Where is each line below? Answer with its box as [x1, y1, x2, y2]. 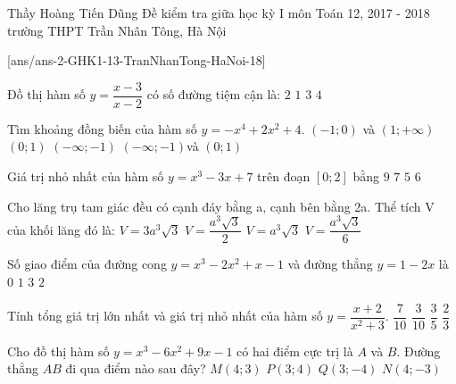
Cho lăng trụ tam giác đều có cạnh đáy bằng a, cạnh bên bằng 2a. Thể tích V [7, 196, 435, 215]
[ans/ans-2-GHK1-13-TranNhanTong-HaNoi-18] [7, 51, 266, 70]
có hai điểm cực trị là [236, 341, 353, 360]
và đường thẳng [287, 255, 373, 273]
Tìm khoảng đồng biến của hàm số [7, 119, 197, 138]
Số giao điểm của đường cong [7, 255, 167, 273]
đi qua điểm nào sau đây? [65, 359, 206, 378]
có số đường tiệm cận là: [146, 85, 281, 104]
